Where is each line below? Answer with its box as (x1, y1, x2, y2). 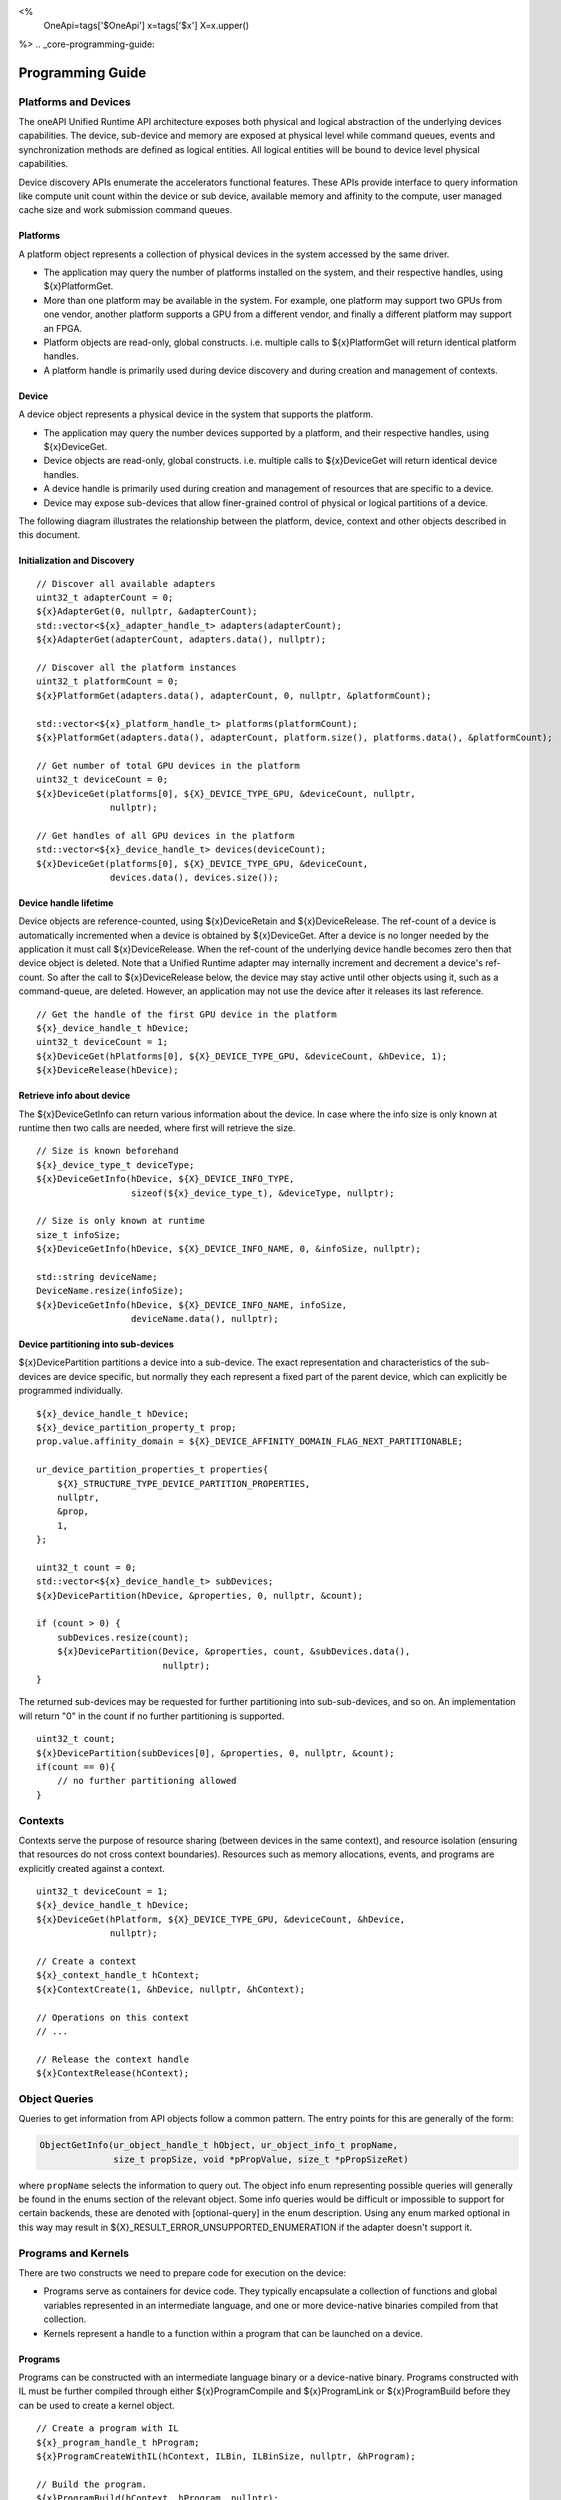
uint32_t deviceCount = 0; (36, 774, 169, 785)
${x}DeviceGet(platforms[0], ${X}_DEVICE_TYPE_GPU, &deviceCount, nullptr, (36, 788, 416, 799)
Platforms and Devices (18, 95, 131, 109)
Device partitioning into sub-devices (18, 1338, 175, 1350)
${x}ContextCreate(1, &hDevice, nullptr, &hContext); (36, 1983, 305, 1995)
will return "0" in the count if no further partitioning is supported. (18, 1710, 285, 1722)
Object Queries (18, 2091, 94, 2105)
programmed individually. (18, 1385, 124, 1397)
